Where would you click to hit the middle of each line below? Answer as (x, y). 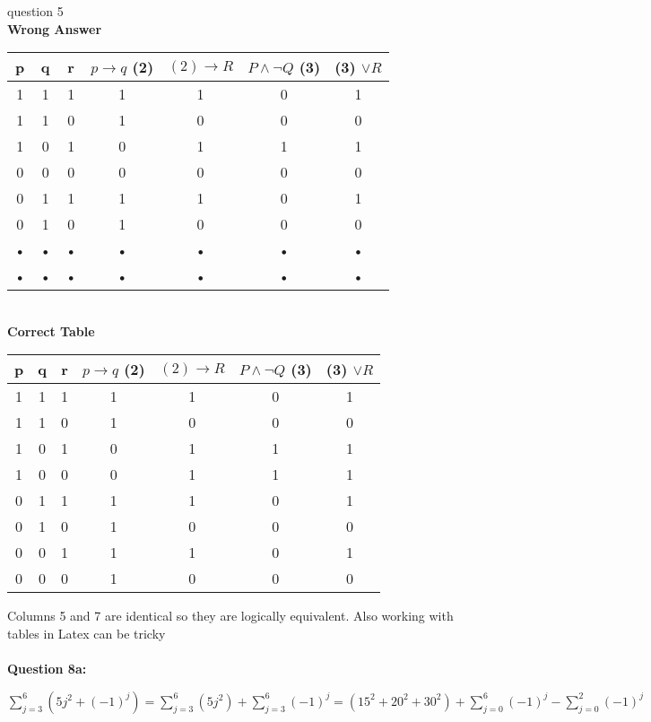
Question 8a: (47, 669)
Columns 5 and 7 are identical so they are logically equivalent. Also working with (230, 616)
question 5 (35, 11)
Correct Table (51, 331)
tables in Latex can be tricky (87, 633)
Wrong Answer (55, 28)
